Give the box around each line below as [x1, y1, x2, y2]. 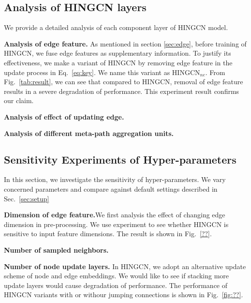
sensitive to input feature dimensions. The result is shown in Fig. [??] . [4, 228, 212, 239]
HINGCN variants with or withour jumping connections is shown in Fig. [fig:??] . [4, 289, 243, 300]
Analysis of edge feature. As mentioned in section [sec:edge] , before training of [4, 38, 247, 48]
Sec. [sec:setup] [4, 193, 49, 203]
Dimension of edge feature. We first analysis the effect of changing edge [4, 210, 225, 220]
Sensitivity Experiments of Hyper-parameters [4, 151, 236, 167]
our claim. [4, 95, 34, 106]
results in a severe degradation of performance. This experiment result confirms [4, 86, 239, 96]
